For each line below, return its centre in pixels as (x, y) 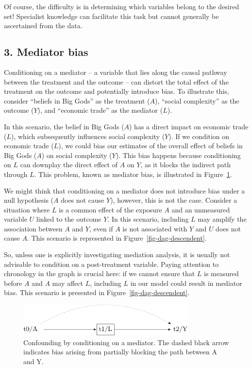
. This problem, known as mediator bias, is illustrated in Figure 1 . (133, 174)
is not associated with (155, 228)
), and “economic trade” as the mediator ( (100, 110)
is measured (221, 273)
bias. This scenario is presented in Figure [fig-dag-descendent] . (97, 292)
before (13, 283)
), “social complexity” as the (197, 100)
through (16, 174)
